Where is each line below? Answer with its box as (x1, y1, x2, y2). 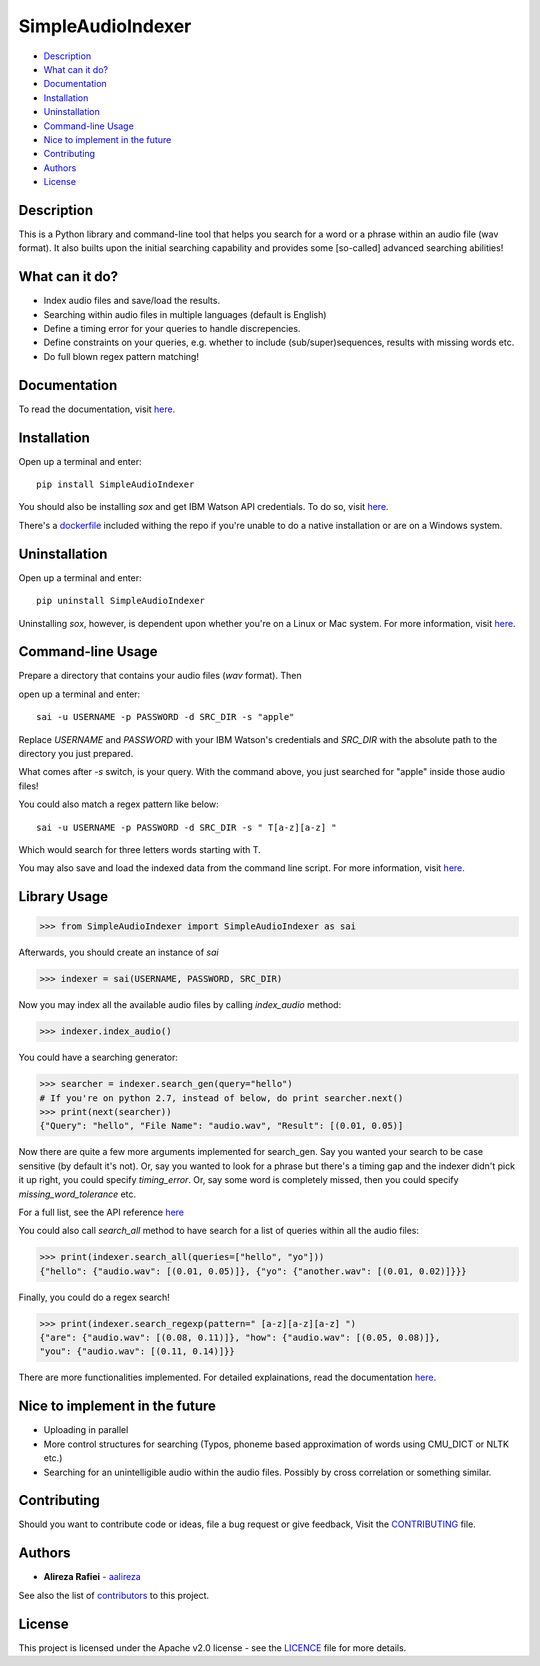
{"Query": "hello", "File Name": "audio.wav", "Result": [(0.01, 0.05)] (39, 1120, 404, 1132)
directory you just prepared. (18, 747, 134, 759)
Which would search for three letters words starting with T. (18, 843, 262, 855)
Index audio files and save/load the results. (43, 295, 220, 307)
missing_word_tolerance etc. (18, 1188, 137, 1200)
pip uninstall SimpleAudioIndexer (36, 595, 205, 607)
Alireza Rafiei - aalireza (43, 1571, 142, 1583)
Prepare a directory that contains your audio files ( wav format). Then (18, 670, 302, 682)
